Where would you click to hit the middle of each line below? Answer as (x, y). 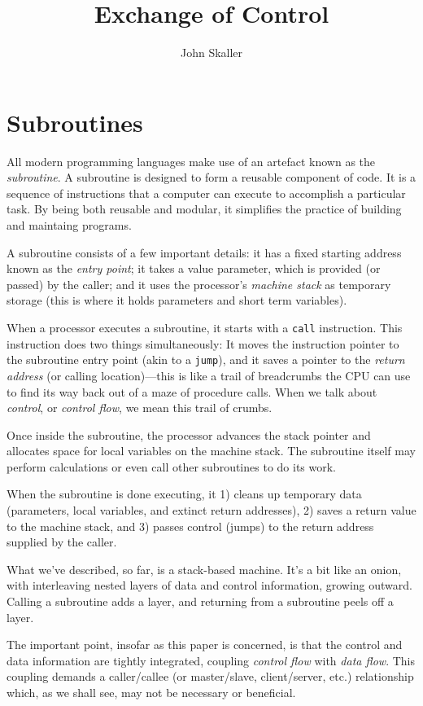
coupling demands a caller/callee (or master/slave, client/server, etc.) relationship (210, 676)
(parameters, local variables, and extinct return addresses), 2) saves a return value (211, 510)
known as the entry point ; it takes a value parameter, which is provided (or (194, 268)
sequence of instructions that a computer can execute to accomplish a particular (206, 193)
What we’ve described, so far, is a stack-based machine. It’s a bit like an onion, (204, 569)
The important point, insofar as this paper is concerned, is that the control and (205, 645)
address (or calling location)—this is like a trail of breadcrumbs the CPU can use (209, 375)
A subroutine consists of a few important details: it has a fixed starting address (204, 252)
